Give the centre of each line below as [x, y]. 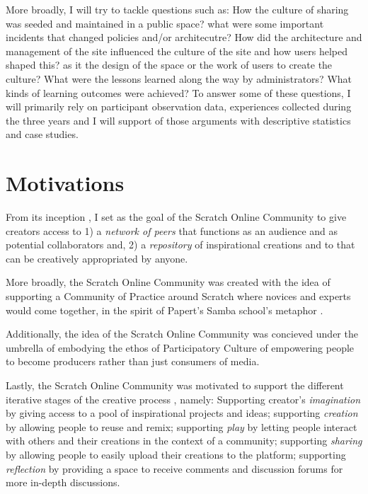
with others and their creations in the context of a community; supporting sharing [184, 441]
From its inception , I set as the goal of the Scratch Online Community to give [176, 217]
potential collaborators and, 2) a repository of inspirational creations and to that [180, 245]
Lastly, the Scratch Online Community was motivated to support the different [175, 385]
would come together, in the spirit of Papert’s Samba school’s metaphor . [165, 310]
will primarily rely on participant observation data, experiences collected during [179, 107]
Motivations [65, 183]
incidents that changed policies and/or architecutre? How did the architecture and [184, 37]
